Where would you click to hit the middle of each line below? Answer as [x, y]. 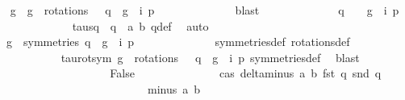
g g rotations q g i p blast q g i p [205, 10]
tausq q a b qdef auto [140, 25]
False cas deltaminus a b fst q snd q [246, 73]
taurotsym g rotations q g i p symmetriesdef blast [210, 57]
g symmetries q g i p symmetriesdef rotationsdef [178, 42]
